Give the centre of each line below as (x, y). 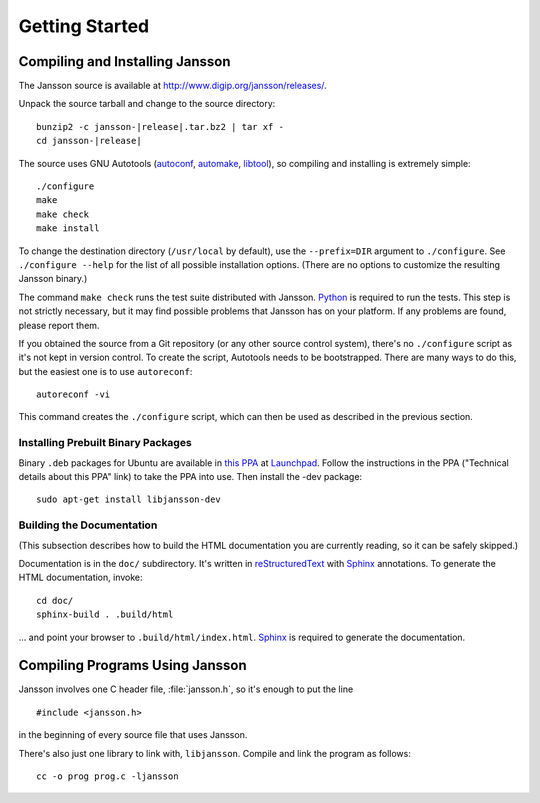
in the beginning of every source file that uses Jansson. (133, 735)
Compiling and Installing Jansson (124, 61)
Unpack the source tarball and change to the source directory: (147, 104)
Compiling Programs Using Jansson (132, 665)
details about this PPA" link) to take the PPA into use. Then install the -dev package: (190, 477)
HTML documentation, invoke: (81, 577)
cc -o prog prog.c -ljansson (107, 776)
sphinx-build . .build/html (105, 614)
